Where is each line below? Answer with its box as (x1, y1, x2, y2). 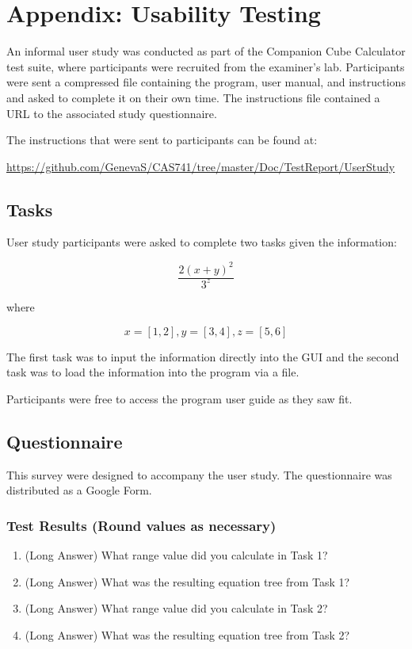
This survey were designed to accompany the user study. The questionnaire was (6, 466, 392, 483)
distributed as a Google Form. (6, 482, 152, 498)
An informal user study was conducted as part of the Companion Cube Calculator (6, 43, 406, 59)
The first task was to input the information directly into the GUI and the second (6, 348, 399, 365)
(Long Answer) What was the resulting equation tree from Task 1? (25, 573, 350, 590)
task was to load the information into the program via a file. (6, 364, 299, 380)
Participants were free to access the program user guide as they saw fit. (6, 390, 353, 407)
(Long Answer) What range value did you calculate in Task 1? (25, 546, 328, 563)
